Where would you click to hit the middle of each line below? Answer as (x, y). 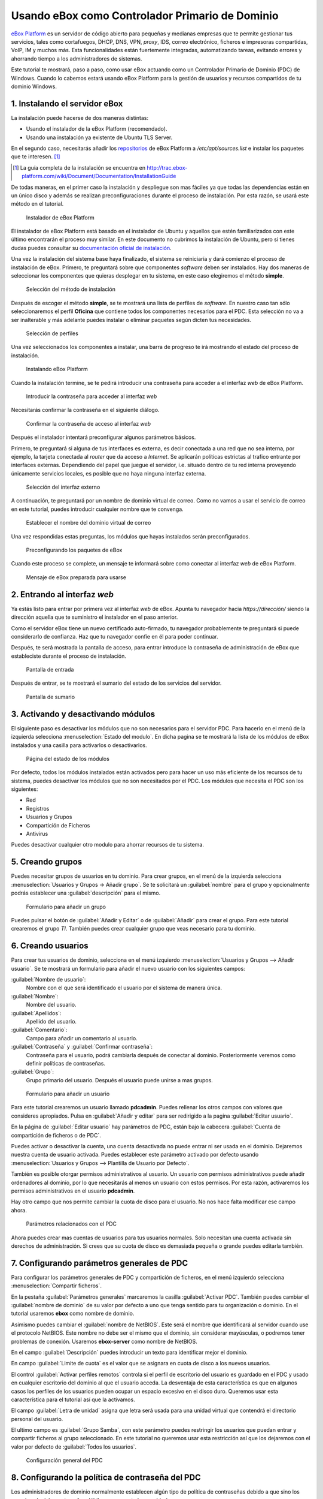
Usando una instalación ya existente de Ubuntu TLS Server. (99, 137)
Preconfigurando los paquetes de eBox (74, 550)
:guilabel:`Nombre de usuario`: (48, 979)
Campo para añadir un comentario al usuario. (82, 1038)
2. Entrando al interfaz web (62, 595)
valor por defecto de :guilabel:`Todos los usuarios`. (74, 1447)
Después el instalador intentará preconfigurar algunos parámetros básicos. (103, 437)
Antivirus (37, 834)
